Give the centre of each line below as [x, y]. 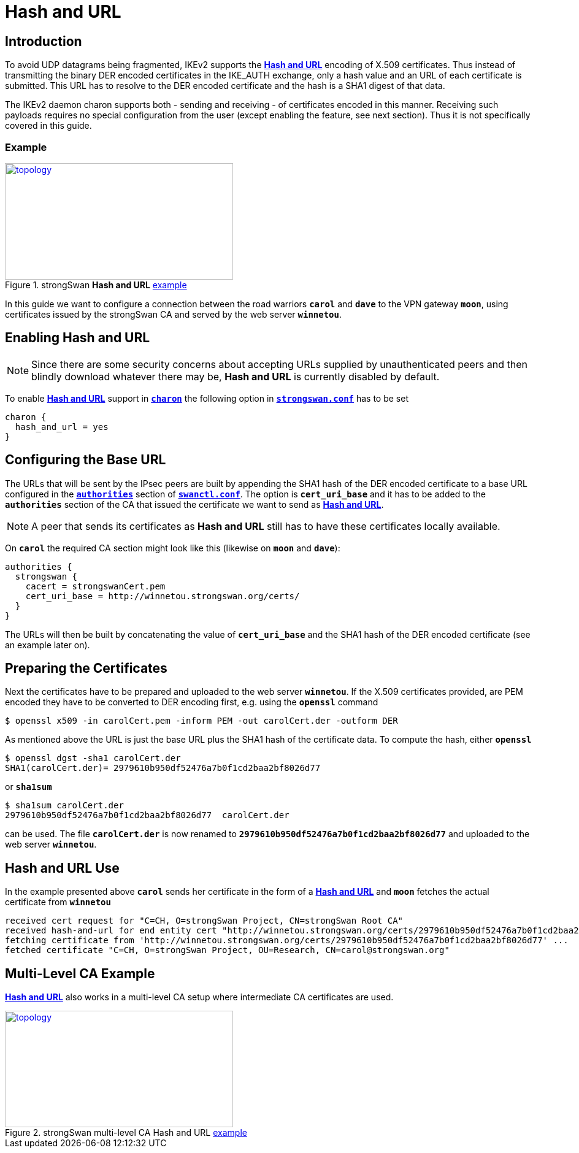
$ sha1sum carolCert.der [64, 806]
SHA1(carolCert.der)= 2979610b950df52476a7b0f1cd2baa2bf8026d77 [163, 768]
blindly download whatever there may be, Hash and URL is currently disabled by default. [236, 376]
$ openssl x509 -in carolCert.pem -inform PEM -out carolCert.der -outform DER [201, 721]
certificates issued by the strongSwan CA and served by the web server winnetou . [174, 314]
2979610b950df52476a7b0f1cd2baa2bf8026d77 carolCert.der [147, 815]
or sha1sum [29, 787]
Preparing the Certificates [86, 668]
